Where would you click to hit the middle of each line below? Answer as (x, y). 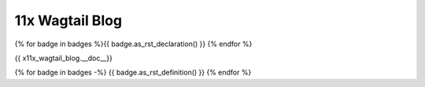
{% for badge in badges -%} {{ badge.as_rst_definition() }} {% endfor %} (133, 72)
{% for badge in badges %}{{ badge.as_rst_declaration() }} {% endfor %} (133, 44)
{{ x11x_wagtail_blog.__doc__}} (64, 58)
